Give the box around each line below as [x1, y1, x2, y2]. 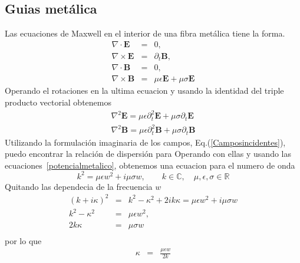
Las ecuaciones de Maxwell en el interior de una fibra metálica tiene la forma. [5, 27, 285, 40]
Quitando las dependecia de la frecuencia [5, 180, 153, 192]
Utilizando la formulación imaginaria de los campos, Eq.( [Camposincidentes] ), [5, 136, 286, 148]
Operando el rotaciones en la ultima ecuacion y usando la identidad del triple [5, 84, 284, 97]
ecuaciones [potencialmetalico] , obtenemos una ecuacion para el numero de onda [5, 159, 295, 171]
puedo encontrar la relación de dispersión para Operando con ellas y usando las [5, 147, 291, 160]
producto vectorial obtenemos [5, 96, 111, 108]
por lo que [5, 234, 42, 246]
